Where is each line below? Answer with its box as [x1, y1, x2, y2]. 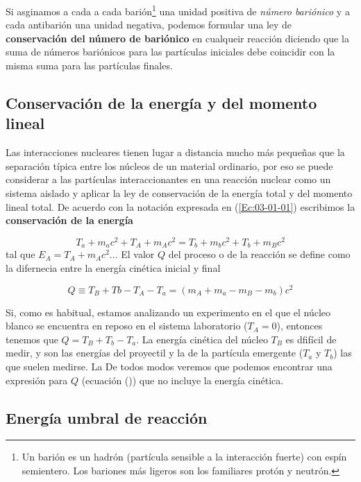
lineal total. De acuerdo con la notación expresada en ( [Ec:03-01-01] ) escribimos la [6, 199, 355, 214]
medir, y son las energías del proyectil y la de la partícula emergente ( [6, 345, 303, 360]
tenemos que [6, 332, 58, 346]
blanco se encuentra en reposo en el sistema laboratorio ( [6, 318, 248, 333]
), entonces [276, 318, 323, 333]
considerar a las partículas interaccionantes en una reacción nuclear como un [6, 172, 331, 187]
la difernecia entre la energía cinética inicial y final [6, 260, 221, 275]
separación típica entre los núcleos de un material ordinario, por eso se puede [6, 158, 333, 173]
